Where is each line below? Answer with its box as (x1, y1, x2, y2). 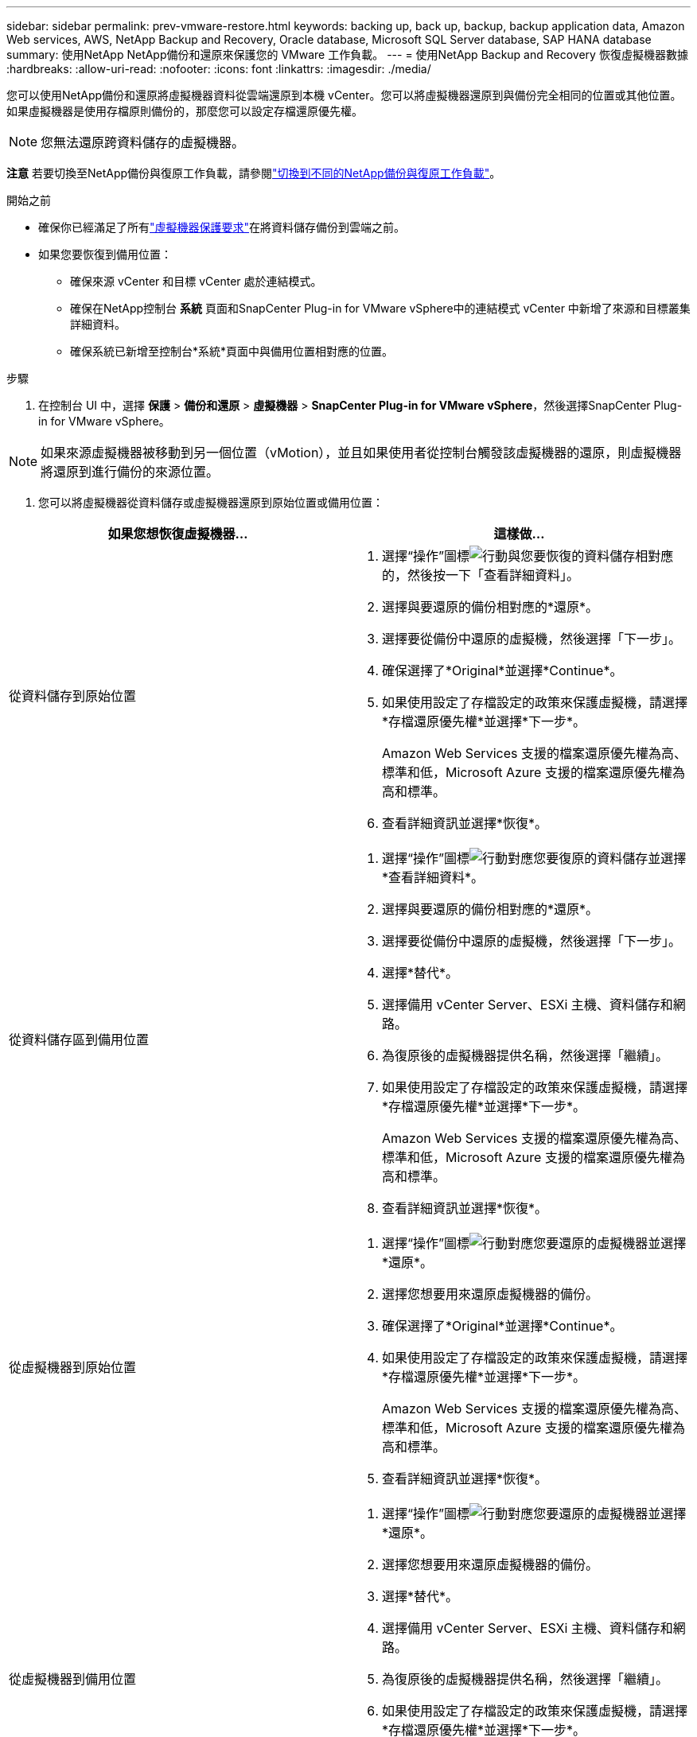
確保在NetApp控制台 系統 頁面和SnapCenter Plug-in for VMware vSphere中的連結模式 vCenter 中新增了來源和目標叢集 (70, 301, 691, 315)
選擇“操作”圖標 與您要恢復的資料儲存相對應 (382, 548, 674, 564)
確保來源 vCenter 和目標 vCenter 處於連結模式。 (70, 274, 322, 288)
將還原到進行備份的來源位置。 (41, 464, 220, 480)
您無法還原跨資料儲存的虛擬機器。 (41, 134, 245, 150)
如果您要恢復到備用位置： (38, 247, 172, 261)
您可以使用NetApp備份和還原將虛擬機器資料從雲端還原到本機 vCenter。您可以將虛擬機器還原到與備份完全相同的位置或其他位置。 (6, 88, 682, 102)
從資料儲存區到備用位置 (9, 1032, 150, 1047)
